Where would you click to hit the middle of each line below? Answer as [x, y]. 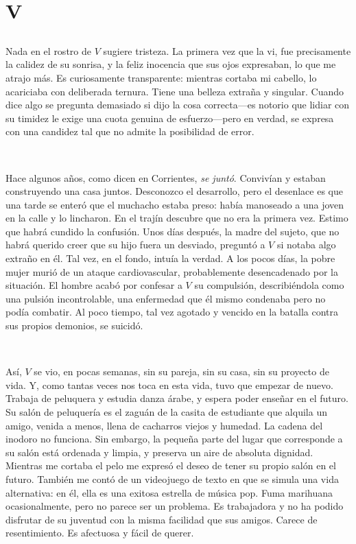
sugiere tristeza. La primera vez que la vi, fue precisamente [227, 50]
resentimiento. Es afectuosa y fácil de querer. [100, 533]
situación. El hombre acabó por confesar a [94, 285]
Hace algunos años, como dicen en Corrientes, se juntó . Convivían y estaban [166, 177]
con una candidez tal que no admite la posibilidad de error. [130, 131]
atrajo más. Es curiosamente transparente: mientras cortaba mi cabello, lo [161, 77]
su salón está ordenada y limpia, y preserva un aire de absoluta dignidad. [159, 452]
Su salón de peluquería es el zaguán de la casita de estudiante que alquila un [166, 412]
